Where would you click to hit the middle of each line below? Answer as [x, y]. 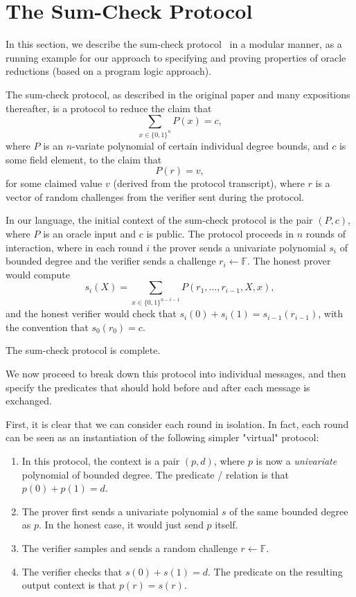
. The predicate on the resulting [275, 571]
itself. [226, 525]
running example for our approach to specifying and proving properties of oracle [176, 57]
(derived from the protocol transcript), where [209, 183]
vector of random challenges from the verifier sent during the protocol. [155, 196]
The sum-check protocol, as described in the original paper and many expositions [178, 94]
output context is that [69, 585]
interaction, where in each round [74, 247]
